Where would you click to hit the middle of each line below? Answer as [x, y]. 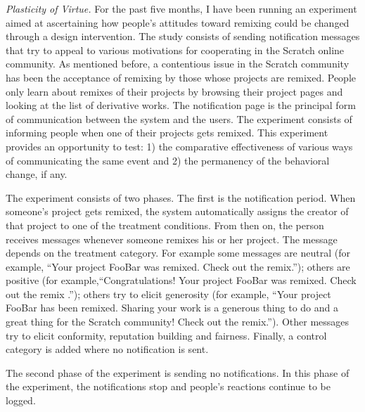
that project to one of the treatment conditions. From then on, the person [165, 225]
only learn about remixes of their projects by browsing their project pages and [174, 91]
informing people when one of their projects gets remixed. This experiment [167, 133]
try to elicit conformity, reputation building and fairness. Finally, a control [166, 335]
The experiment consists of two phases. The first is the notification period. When [181, 197]
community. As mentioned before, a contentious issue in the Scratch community [178, 64]
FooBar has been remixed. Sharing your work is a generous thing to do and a [172, 308]
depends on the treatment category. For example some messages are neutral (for [178, 253]
